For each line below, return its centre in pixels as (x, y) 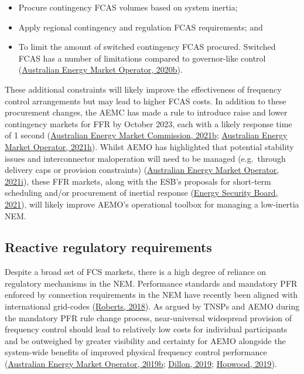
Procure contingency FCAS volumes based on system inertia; (128, 7)
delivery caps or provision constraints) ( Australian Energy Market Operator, (142, 170)
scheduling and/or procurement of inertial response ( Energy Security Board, (141, 193)
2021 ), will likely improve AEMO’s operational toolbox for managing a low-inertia (152, 204)
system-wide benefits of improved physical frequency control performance (136, 352)
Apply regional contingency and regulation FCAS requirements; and (141, 27)
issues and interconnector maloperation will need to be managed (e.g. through (145, 158)
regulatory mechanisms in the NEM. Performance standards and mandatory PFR (151, 283)
